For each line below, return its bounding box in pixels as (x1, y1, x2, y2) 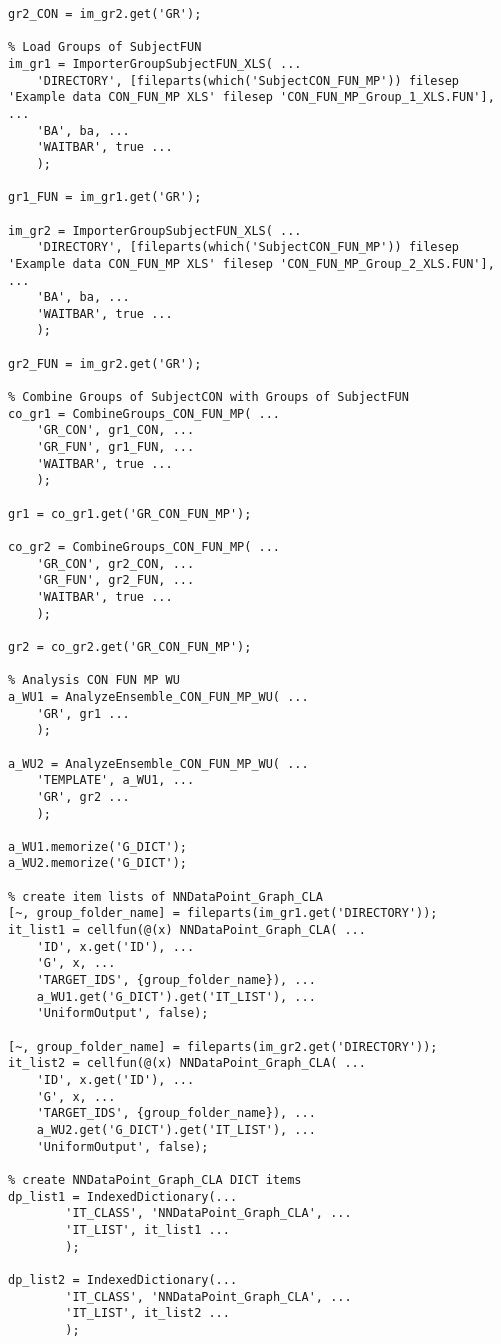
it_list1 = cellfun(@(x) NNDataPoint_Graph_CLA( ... (8, 923, 366, 938)
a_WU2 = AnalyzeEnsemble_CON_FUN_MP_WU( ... (8, 756, 309, 771)
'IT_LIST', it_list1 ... (65, 1222, 230, 1237)
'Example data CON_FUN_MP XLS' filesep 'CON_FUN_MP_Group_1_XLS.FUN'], (8, 90, 495, 105)
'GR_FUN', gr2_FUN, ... (36, 573, 195, 588)
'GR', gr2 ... (36, 789, 130, 804)
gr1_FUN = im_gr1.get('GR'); (8, 190, 202, 205)
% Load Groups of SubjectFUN (8, 40, 202, 55)
